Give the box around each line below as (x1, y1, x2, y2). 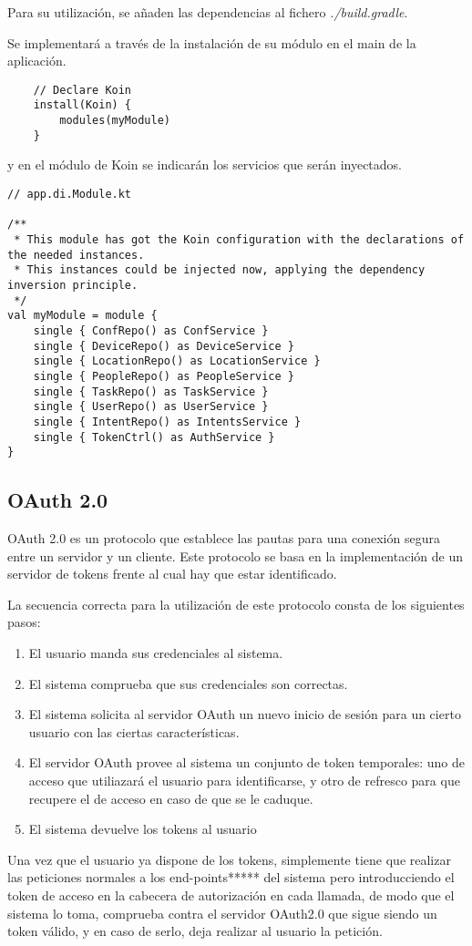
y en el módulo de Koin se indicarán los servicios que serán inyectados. (7, 155, 402, 174)
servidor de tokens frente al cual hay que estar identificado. (7, 564, 337, 583)
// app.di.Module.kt (7, 188, 132, 201)
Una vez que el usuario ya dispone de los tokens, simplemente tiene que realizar (7, 849, 451, 869)
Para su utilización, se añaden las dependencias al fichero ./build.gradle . (7, 3, 408, 21)
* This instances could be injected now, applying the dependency (14, 263, 426, 277)
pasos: (7, 612, 41, 632)
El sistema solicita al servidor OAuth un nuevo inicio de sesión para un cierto (28, 704, 461, 724)
